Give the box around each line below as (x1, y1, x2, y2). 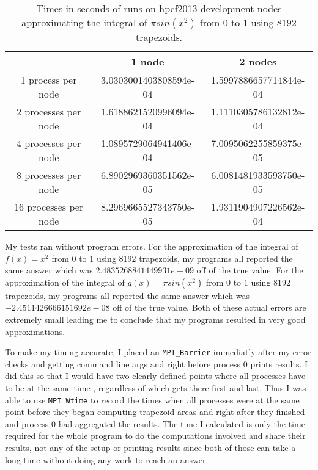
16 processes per (13, 200, 84, 214)
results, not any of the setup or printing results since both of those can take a (5, 441, 296, 454)
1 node (131, 54, 165, 68)
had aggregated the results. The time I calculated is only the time (58, 417, 305, 430)
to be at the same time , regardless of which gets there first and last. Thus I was (5, 381, 306, 394)
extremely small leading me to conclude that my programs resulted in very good (5, 313, 306, 325)
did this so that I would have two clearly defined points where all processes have (5, 369, 306, 382)
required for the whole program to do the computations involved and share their (5, 429, 306, 442)
